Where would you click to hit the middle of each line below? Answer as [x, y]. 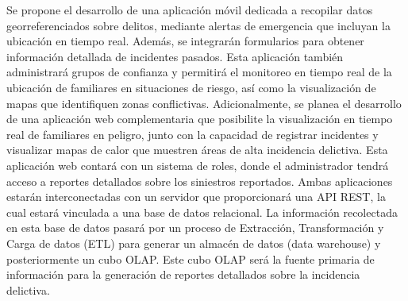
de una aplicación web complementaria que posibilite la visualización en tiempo [200, 119]
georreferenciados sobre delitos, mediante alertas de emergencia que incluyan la [198, 25]
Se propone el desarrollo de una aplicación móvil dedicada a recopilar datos [190, 10]
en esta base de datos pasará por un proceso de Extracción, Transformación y [195, 228]
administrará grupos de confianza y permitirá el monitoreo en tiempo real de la [199, 72]
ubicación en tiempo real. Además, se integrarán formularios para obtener [185, 41]
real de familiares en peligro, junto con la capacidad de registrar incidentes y [192, 134]
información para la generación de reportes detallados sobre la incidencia [183, 274]
